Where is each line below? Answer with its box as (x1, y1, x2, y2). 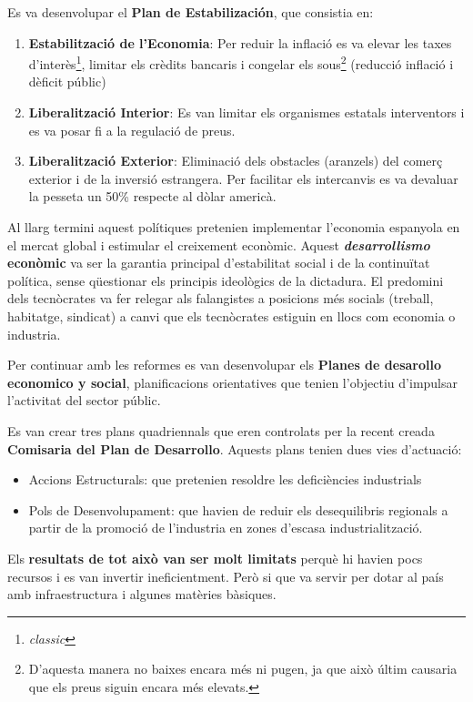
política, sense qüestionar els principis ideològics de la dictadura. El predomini (7, 270, 444, 290)
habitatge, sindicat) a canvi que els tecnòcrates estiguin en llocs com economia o (7, 306, 456, 325)
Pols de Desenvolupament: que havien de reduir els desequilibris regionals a (28, 500, 448, 519)
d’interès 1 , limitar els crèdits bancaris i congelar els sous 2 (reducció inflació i (28, 52, 454, 73)
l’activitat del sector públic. (7, 391, 161, 410)
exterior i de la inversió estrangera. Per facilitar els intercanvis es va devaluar (28, 168, 458, 188)
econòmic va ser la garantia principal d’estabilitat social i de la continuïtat (7, 253, 430, 272)
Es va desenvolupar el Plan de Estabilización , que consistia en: (7, 3, 374, 21)
